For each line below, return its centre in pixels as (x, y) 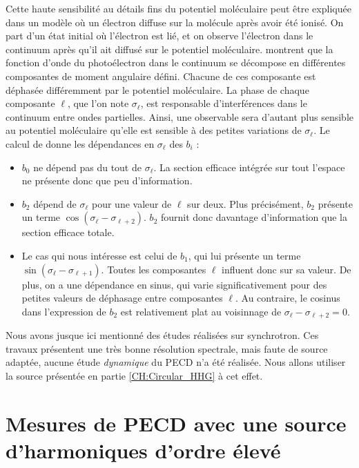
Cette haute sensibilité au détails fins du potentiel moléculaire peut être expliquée (178, 8)
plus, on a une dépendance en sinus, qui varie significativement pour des (174, 284)
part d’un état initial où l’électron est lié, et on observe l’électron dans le (159, 36)
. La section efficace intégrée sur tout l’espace (249, 167)
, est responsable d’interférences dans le (224, 103)
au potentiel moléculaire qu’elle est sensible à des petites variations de (154, 130)
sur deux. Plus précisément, (245, 203)
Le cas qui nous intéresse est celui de (99, 255)
